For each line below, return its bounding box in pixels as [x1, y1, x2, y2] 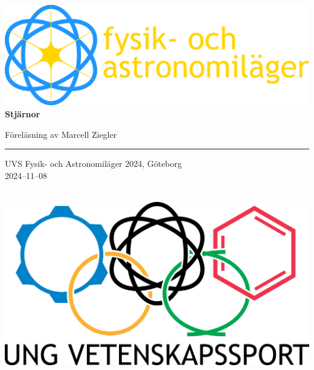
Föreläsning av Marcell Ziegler [5, 128, 117, 140]
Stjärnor [5, 107, 40, 120]
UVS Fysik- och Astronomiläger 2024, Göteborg [5, 157, 182, 170]
